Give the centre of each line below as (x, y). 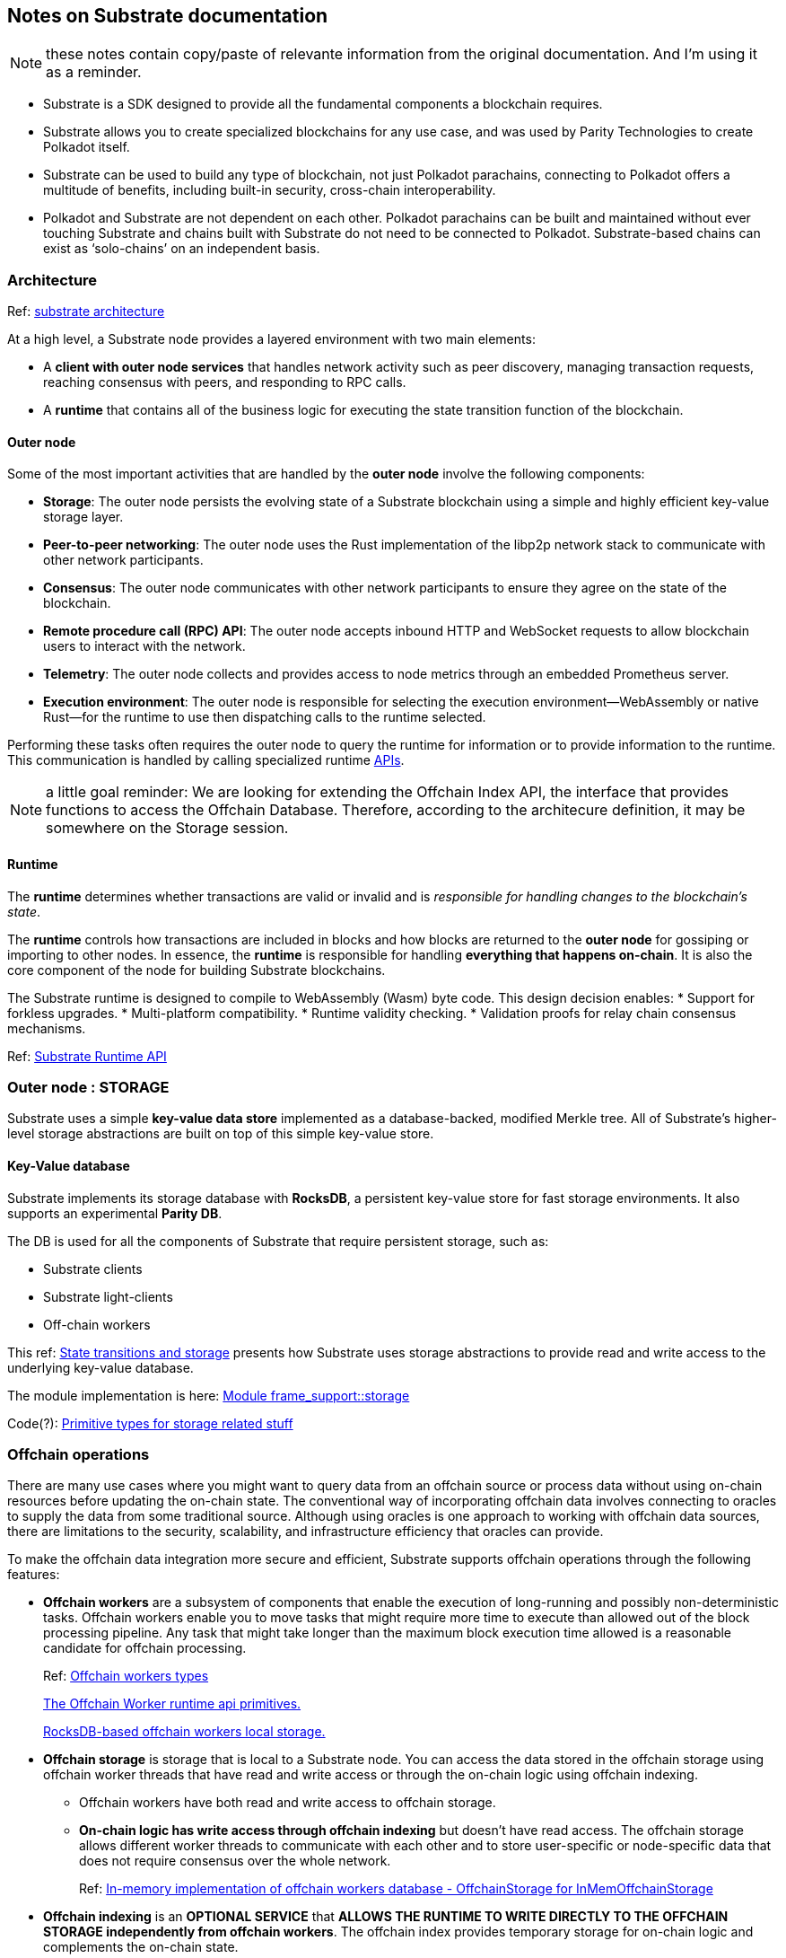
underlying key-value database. (100, 1367)
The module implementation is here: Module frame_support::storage (209, 1395)
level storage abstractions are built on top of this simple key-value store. (221, 1134)
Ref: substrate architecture (86, 312)
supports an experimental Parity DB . (115, 1213)
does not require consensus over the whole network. (235, 1861)
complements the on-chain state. (141, 1947)
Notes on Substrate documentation (168, 16)
